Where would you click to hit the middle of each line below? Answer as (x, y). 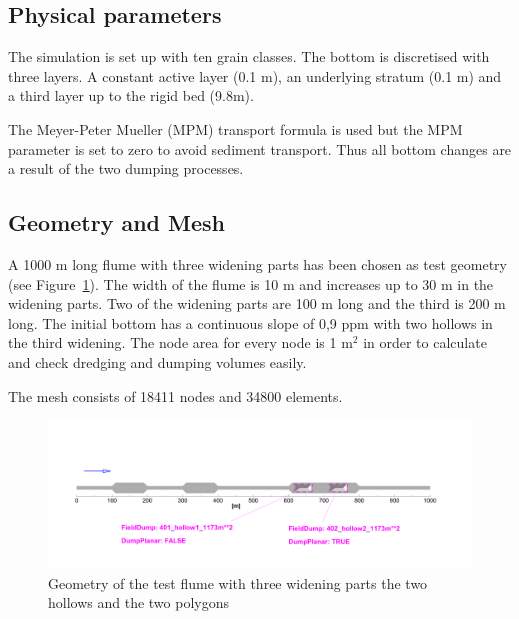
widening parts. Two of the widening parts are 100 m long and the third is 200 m (257, 303)
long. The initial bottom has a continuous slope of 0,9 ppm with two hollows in (250, 322)
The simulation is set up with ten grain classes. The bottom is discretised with (249, 56)
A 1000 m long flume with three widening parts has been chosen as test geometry (257, 263)
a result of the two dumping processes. (126, 168)
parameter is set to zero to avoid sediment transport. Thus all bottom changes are (260, 148)
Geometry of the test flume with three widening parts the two (238, 582)
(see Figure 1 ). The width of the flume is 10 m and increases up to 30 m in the (251, 283)
